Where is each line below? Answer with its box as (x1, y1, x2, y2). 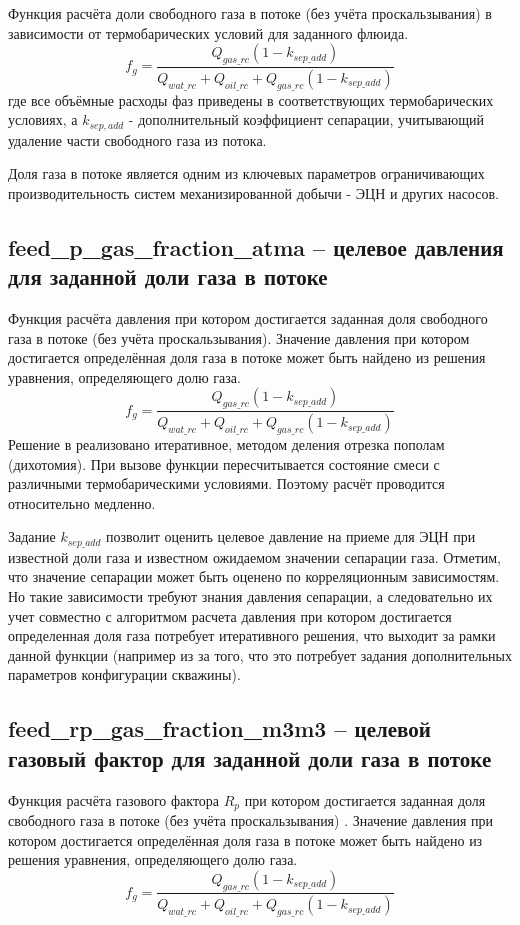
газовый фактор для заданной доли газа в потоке (8, 742, 492, 773)
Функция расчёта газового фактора (8, 789, 220, 810)
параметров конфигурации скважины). (8, 664, 241, 685)
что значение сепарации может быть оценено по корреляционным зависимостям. (8, 566, 500, 587)
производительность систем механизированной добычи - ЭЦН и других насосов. (8, 182, 499, 203)
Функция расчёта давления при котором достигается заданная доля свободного (8, 308, 488, 329)
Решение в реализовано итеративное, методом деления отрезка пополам (8, 433, 445, 454)
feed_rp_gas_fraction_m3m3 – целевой (8, 713, 431, 744)
